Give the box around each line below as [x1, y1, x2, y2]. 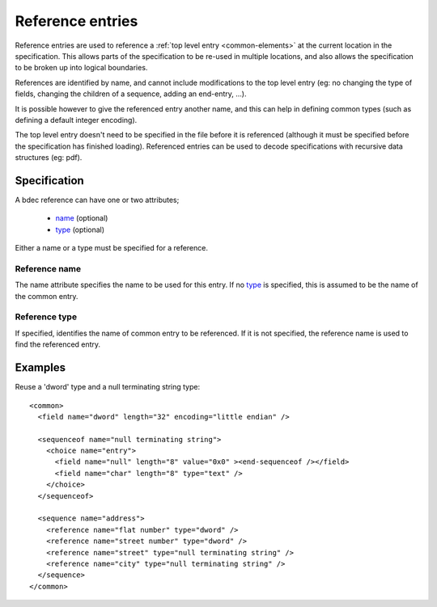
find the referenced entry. [15, 339, 101, 349]
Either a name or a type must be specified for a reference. [15, 243, 208, 253]
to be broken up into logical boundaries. [15, 63, 148, 73]
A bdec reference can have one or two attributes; [15, 195, 180, 204]
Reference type [15, 311, 77, 322]
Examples [15, 360, 66, 375]
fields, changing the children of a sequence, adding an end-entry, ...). [15, 89, 247, 99]
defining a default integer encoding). [15, 115, 138, 124]
